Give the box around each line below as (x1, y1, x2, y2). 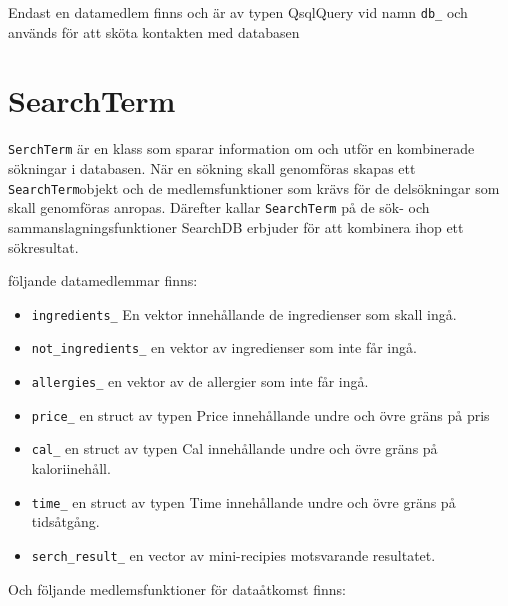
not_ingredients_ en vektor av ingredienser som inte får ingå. (31, 337, 417, 358)
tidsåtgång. (31, 511, 100, 532)
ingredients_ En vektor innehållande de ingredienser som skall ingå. (31, 303, 457, 324)
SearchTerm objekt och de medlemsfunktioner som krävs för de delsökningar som (8, 177, 500, 198)
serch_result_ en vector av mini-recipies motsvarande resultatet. (31, 544, 436, 565)
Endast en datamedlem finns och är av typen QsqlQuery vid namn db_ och (8, 2, 468, 22)
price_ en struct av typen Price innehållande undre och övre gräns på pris (31, 404, 490, 425)
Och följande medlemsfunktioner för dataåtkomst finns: (8, 578, 346, 599)
